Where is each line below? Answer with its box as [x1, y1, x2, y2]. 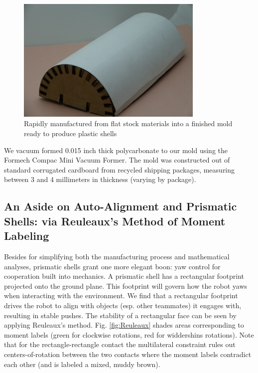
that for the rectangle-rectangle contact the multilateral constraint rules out [4, 339, 236, 350]
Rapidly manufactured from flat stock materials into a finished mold [24, 118, 233, 129]
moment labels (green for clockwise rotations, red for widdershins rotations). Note [4, 329, 254, 340]
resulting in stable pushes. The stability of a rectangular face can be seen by [4, 310, 237, 320]
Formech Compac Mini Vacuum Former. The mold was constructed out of [4, 155, 230, 165]
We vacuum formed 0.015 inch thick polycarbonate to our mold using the [4, 145, 228, 155]
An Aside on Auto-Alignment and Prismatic [4, 198, 237, 214]
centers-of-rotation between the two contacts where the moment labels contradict [4, 349, 252, 359]
